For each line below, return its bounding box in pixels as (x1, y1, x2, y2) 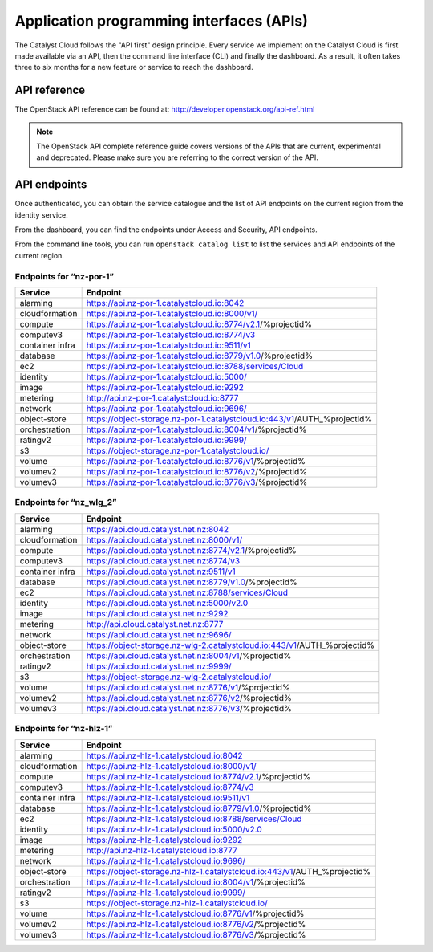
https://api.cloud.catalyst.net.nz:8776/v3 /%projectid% (86, 702, 293, 714)
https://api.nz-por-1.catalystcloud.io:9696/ (86, 403, 248, 414)
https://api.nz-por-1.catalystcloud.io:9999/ (86, 434, 248, 445)
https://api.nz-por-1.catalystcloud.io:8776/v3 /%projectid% (86, 477, 308, 488)
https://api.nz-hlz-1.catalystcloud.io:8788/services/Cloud (86, 813, 302, 824)
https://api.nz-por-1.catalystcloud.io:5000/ (86, 372, 248, 383)
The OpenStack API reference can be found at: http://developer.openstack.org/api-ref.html (14, 104, 315, 114)
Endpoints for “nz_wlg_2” (14, 497, 117, 508)
